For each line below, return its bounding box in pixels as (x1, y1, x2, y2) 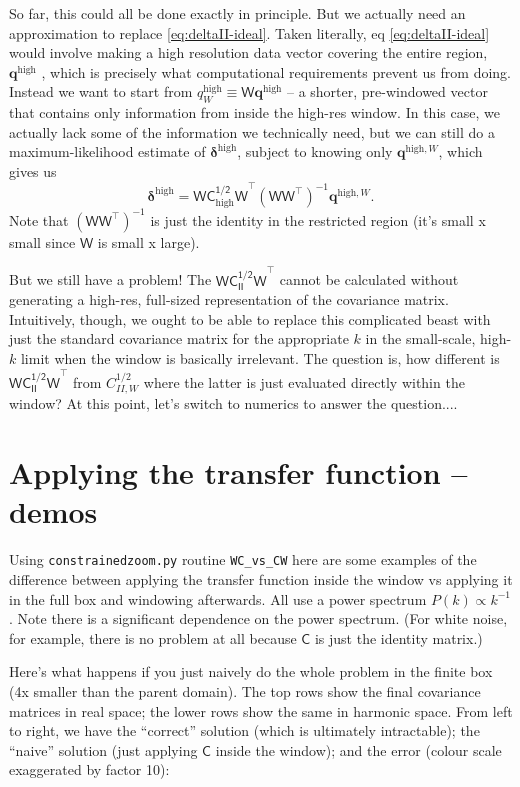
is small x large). (97, 231, 200, 252)
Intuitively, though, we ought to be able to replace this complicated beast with (9, 308, 491, 329)
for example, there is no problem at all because (9, 627, 297, 648)
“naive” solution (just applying (9, 739, 198, 760)
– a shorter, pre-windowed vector (286, 81, 488, 102)
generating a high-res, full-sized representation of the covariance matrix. (9, 289, 449, 310)
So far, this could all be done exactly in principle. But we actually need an (9, 3, 466, 23)
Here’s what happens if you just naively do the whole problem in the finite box (9, 661, 493, 682)
